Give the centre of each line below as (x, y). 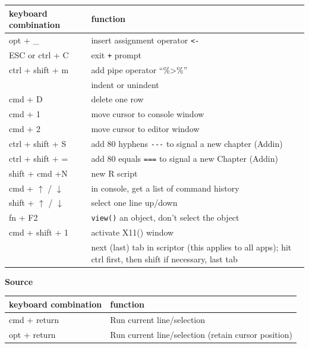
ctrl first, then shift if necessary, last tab (164, 258)
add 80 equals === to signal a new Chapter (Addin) (185, 158)
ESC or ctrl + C (39, 54)
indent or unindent (125, 84)
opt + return (32, 334)
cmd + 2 (25, 129)
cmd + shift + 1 (39, 232)
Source (19, 281)
